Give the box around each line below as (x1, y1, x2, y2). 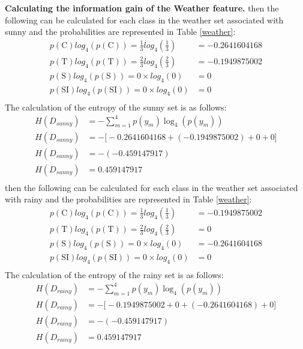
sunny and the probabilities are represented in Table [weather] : (5, 25, 236, 38)
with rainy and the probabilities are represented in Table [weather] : (5, 193, 252, 205)
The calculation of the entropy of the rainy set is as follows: (5, 268, 224, 281)
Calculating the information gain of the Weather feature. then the (5, 2, 279, 14)
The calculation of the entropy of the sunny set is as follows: (5, 100, 227, 113)
